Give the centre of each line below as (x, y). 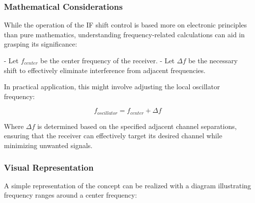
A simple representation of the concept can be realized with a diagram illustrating (127, 185)
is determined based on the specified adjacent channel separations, (137, 126)
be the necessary (213, 60)
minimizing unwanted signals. (48, 145)
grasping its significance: (41, 44)
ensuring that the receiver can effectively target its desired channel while (113, 136)
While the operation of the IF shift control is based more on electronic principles (126, 25)
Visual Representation (49, 167)
